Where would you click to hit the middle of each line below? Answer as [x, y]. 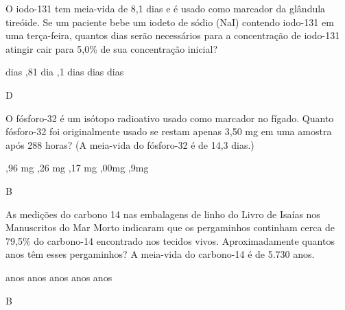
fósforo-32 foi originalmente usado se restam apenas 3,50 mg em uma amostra [169, 131]
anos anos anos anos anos [59, 277]
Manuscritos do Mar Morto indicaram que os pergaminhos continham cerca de [170, 227]
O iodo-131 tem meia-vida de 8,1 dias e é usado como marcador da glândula [166, 8]
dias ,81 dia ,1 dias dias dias [65, 72]
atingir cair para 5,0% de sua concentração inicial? [112, 48]
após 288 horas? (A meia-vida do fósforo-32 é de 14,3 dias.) [130, 144]
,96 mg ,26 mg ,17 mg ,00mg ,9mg [77, 168]
